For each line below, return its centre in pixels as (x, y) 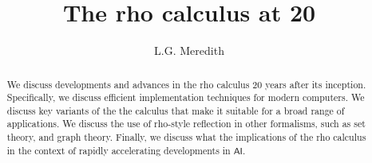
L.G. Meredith (189, 50)
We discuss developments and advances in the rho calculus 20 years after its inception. (186, 84)
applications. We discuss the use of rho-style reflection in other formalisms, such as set (186, 124)
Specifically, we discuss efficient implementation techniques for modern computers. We (186, 97)
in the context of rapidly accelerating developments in (119, 150)
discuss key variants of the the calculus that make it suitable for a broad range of (176, 110)
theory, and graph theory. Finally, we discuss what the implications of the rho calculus (186, 137)
